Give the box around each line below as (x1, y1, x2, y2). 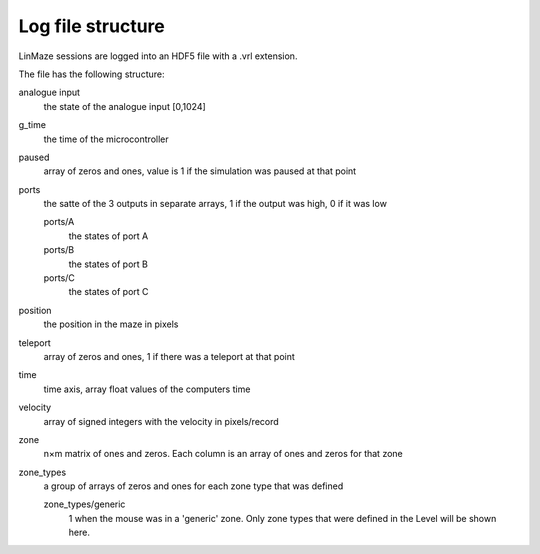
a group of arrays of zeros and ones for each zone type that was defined (43, 480, 344, 492)
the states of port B (68, 258, 149, 270)
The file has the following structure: (18, 68, 165, 80)
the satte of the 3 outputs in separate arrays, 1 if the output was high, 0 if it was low (43, 198, 387, 210)
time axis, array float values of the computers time (43, 383, 251, 395)
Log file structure (18, 15, 165, 37)
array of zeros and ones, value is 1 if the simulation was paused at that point (43, 165, 357, 177)
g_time (18, 119, 47, 131)
